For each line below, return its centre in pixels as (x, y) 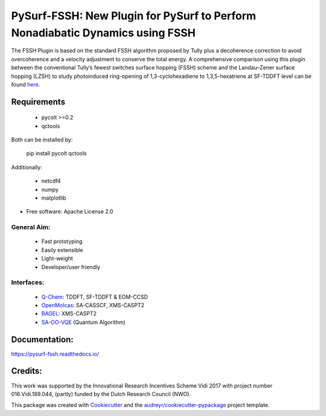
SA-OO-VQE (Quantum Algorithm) (84, 322)
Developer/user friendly (71, 267)
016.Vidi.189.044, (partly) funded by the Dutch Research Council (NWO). (101, 394)
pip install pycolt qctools (56, 154)
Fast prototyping (62, 241)
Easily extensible (62, 250)
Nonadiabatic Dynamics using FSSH (103, 33)
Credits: (27, 371)
